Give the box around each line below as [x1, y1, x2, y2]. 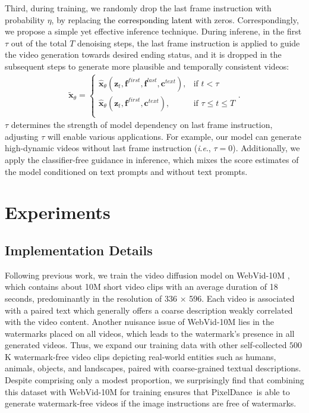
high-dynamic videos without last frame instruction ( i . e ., [5, 142, 211, 154]
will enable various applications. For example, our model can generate [47, 130, 302, 142]
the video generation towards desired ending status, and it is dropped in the [5, 48, 282, 61]
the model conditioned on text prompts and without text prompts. [5, 165, 248, 177]
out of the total [11, 36, 67, 49]
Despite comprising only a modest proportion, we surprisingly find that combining [5, 374, 304, 386]
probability [5, 13, 45, 26]
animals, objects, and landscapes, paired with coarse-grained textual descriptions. [5, 362, 301, 374]
